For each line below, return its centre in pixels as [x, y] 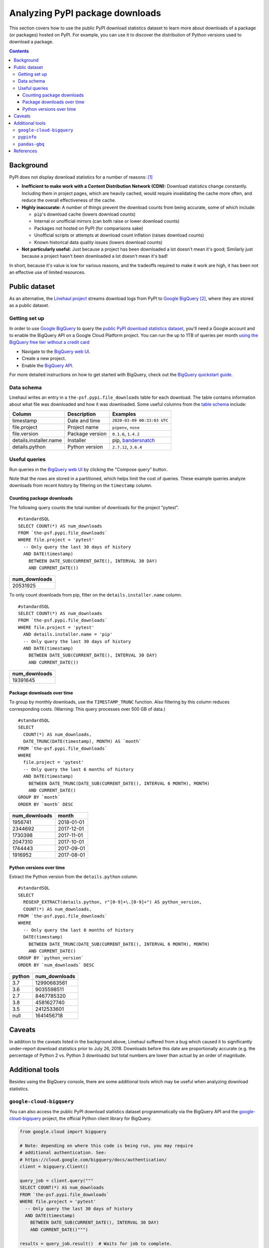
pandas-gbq [31, 144]
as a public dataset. [29, 306]
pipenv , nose [126, 427]
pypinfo [27, 137]
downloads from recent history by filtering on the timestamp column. [81, 485]
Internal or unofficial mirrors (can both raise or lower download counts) [107, 221]
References [25, 151]
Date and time [84, 420]
